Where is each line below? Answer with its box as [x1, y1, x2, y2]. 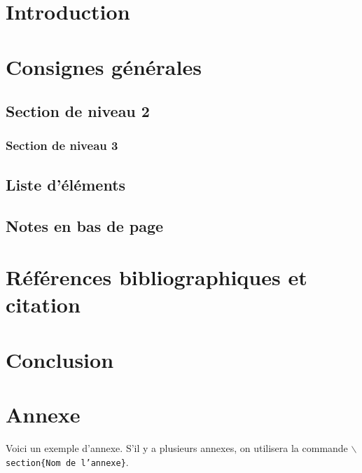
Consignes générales [6, 52, 202, 81]
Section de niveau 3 [6, 137, 118, 154]
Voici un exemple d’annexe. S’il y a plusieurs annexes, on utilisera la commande [6, 441, 348, 455]
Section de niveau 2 [6, 100, 150, 122]
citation [6, 290, 81, 319]
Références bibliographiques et [6, 263, 307, 292]
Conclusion [6, 345, 114, 373]
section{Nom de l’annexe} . [6, 454, 129, 469]
